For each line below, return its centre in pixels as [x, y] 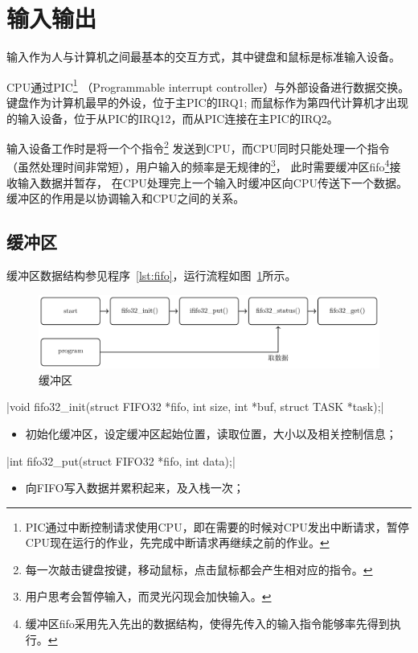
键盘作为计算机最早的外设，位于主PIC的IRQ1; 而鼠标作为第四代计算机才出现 [208, 102]
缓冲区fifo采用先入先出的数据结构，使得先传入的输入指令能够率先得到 [207, 624]
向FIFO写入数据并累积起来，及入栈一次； [135, 488]
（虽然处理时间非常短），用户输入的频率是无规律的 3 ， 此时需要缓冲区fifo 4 [198, 166]
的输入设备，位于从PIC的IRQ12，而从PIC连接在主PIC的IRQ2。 [172, 118]
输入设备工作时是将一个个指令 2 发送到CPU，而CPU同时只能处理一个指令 [198, 147]
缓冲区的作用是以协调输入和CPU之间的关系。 [126, 198]
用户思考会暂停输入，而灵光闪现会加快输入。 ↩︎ [148, 596]
